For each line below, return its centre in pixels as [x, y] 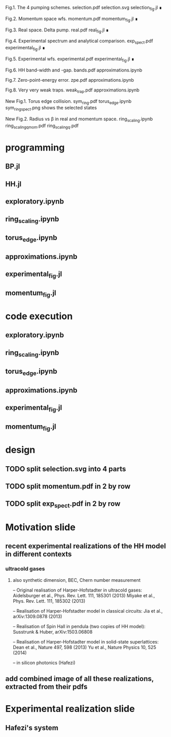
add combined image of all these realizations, [80, 679]
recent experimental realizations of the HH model [85, 546]
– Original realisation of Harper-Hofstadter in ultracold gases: [77, 590]
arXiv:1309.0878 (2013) [37, 616]
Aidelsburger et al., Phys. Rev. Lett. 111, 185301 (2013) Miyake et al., [84, 595]
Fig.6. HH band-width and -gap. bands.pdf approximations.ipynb [74, 70]
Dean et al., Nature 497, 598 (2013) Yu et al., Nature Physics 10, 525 [84, 647]
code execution [39, 316]
